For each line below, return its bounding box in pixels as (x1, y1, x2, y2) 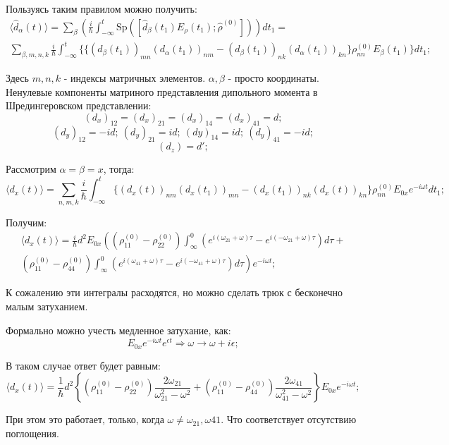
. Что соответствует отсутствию (221, 412, 357, 427)
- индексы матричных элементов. (63, 70, 206, 85)
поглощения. (6, 425, 59, 440)
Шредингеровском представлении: (6, 98, 152, 113)
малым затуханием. (6, 299, 88, 313)
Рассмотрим (6, 161, 56, 176)
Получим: (6, 214, 47, 229)
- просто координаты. (228, 70, 319, 85)
